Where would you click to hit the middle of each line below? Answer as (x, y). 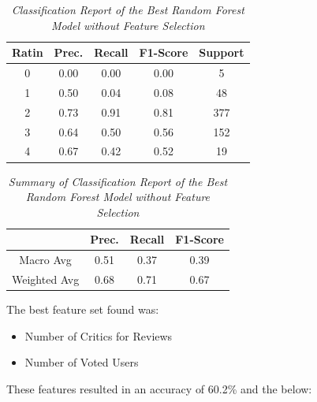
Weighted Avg (46, 279)
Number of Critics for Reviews (99, 335)
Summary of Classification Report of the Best (118, 181)
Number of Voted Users (82, 362)
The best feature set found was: (83, 309)
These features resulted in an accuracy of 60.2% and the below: (159, 388)
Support (222, 52)
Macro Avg (45, 260)
